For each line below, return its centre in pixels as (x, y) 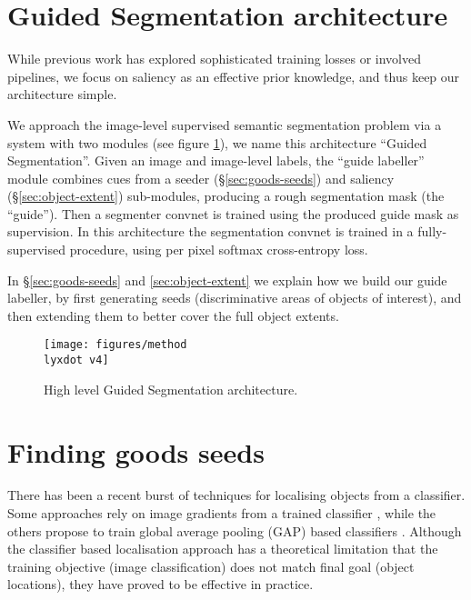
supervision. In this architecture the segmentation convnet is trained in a (210, 231)
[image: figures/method (115, 345)
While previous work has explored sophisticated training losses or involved (214, 59)
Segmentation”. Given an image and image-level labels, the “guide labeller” (216, 160)
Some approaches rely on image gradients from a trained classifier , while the (222, 513)
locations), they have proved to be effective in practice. (160, 584)
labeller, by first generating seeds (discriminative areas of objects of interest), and (235, 298)
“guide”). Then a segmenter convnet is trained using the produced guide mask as (233, 213)
